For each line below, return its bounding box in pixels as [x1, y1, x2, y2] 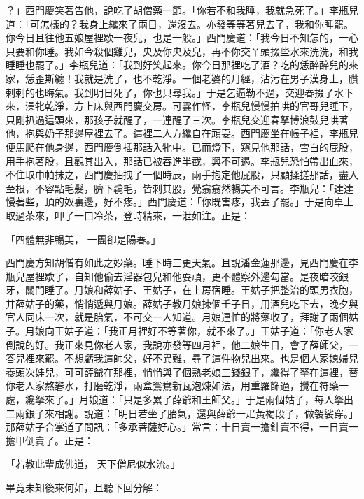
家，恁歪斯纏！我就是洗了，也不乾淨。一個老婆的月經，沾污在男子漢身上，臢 [6, 71, 358, 85]
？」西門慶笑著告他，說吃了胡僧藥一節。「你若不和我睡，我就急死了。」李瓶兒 [6, 3, 358, 17]
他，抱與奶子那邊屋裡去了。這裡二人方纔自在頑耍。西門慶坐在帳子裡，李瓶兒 [6, 126, 358, 140]
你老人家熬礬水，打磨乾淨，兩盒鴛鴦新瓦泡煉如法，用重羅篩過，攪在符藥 [6, 378, 339, 393]
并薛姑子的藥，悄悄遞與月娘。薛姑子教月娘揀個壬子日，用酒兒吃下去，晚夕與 [6, 296, 358, 310]
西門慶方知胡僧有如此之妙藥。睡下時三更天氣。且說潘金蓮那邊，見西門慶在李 [6, 255, 358, 270]
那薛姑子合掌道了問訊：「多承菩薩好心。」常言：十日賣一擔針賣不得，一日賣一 [6, 419, 358, 434]
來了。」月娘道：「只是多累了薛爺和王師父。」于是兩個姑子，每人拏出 [44, 392, 353, 407]
